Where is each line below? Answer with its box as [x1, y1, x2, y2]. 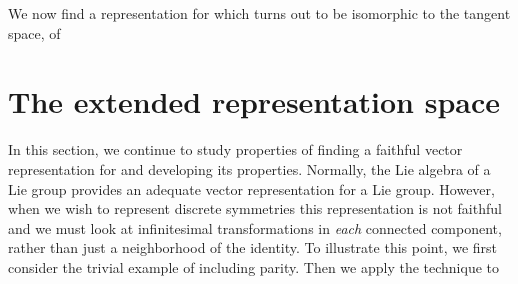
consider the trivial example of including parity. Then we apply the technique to [8, 256, 500, 277]
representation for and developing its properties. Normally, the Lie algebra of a [8, 158, 491, 179]
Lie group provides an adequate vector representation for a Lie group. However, [8, 178, 495, 199]
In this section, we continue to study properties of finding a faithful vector [8, 139, 463, 160]
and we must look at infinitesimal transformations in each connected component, [8, 217, 502, 238]
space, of [8, 22, 61, 43]
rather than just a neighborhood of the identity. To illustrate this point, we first [8, 237, 498, 258]
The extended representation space [8, 81, 501, 122]
